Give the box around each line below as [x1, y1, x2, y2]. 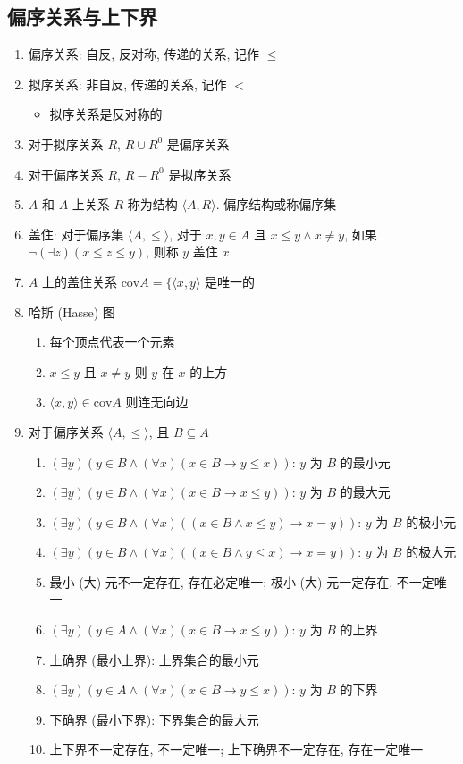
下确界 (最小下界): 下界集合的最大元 [49, 709, 259, 728]
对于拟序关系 [28, 134, 104, 153]
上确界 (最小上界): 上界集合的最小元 [49, 650, 259, 668]
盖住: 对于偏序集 [28, 224, 124, 243]
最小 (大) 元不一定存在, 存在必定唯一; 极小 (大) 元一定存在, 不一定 [49, 572, 434, 591]
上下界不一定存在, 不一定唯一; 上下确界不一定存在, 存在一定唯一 [49, 740, 424, 759]
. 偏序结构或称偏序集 [215, 195, 337, 214]
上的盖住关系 [41, 272, 117, 290]
